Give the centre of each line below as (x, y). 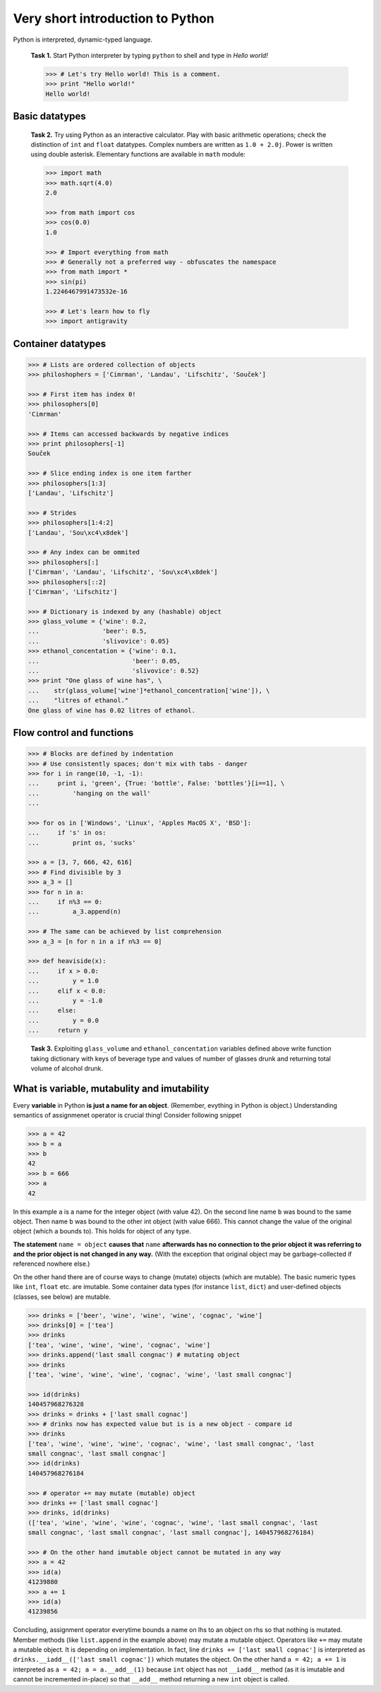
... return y (58, 1031)
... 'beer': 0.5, (87, 631)
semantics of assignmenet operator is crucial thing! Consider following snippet (127, 1116)
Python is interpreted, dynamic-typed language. (83, 40)
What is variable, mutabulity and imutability (111, 1088)
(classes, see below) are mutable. (62, 1297)
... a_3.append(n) (74, 912)
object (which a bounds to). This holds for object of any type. (102, 1231)
